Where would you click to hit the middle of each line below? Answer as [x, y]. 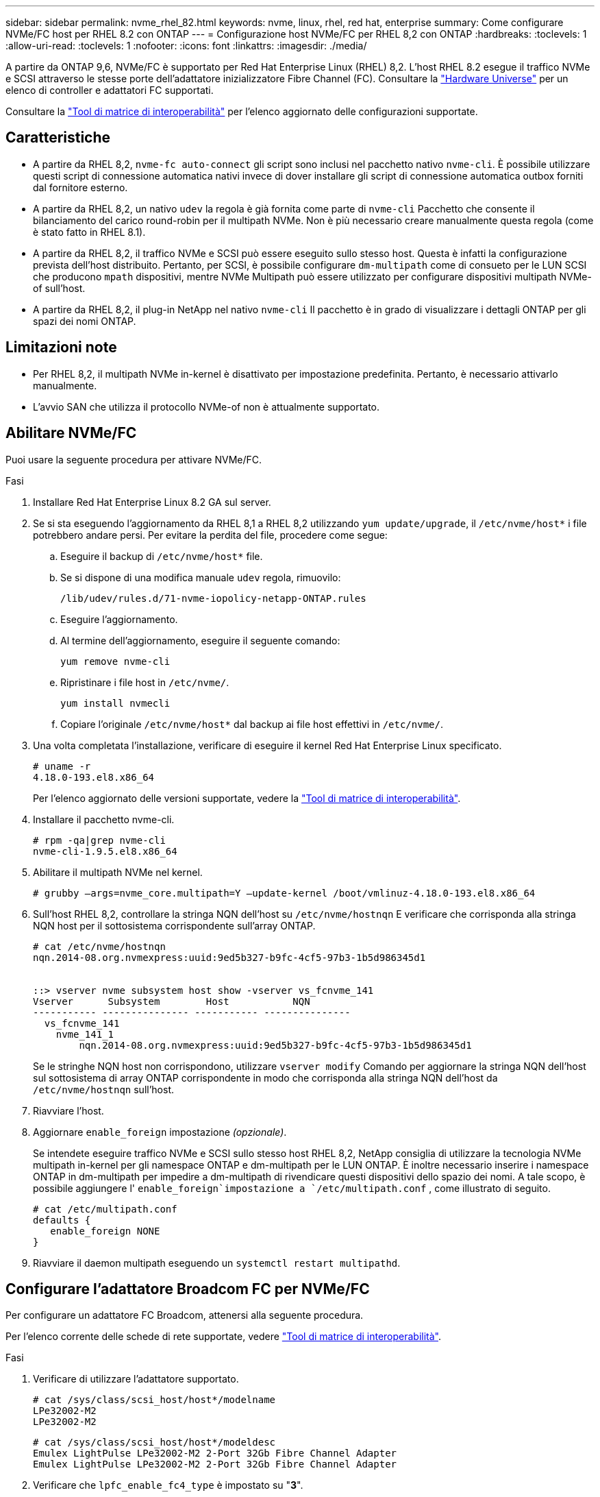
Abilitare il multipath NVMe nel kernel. [118, 872]
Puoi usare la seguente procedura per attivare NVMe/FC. [134, 459]
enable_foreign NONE [105, 1231]
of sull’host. [59, 288]
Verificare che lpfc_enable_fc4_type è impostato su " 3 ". [168, 1485]
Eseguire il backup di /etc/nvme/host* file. [162, 556]
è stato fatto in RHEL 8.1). [89, 232]
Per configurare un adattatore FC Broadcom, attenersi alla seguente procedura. [185, 1315]
